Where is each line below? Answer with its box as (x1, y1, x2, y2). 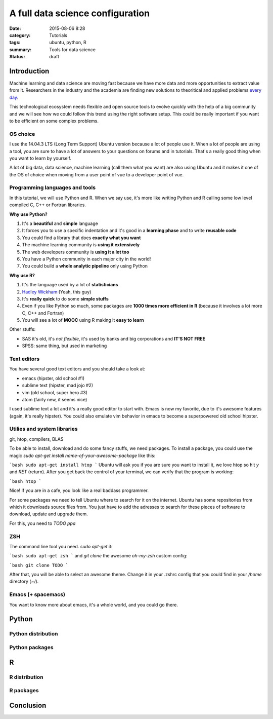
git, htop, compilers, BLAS (9, 436, 64, 442)
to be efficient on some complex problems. (9, 118, 99, 124)
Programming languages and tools (9, 184, 96, 191)
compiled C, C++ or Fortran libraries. (9, 202, 86, 208)
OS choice (9, 130, 35, 137)
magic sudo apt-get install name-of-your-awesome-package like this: (9, 452, 156, 459)
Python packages (9, 644, 54, 651)
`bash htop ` (9, 478, 42, 484)
